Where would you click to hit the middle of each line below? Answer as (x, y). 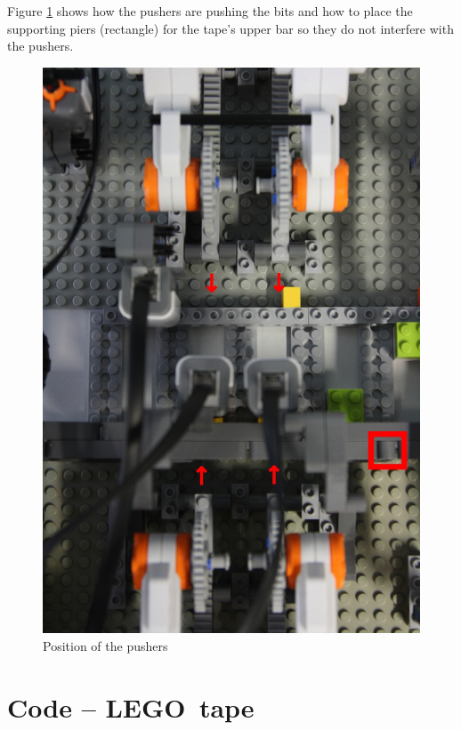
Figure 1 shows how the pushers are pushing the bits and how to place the (210, 11)
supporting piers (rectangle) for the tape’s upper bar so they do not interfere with (230, 28)
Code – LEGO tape (131, 706)
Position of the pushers (105, 645)
